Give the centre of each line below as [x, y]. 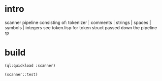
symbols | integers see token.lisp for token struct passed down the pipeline [81, 27]
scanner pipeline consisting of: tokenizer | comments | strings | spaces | [78, 22]
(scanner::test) [21, 74]
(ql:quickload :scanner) [30, 65]
